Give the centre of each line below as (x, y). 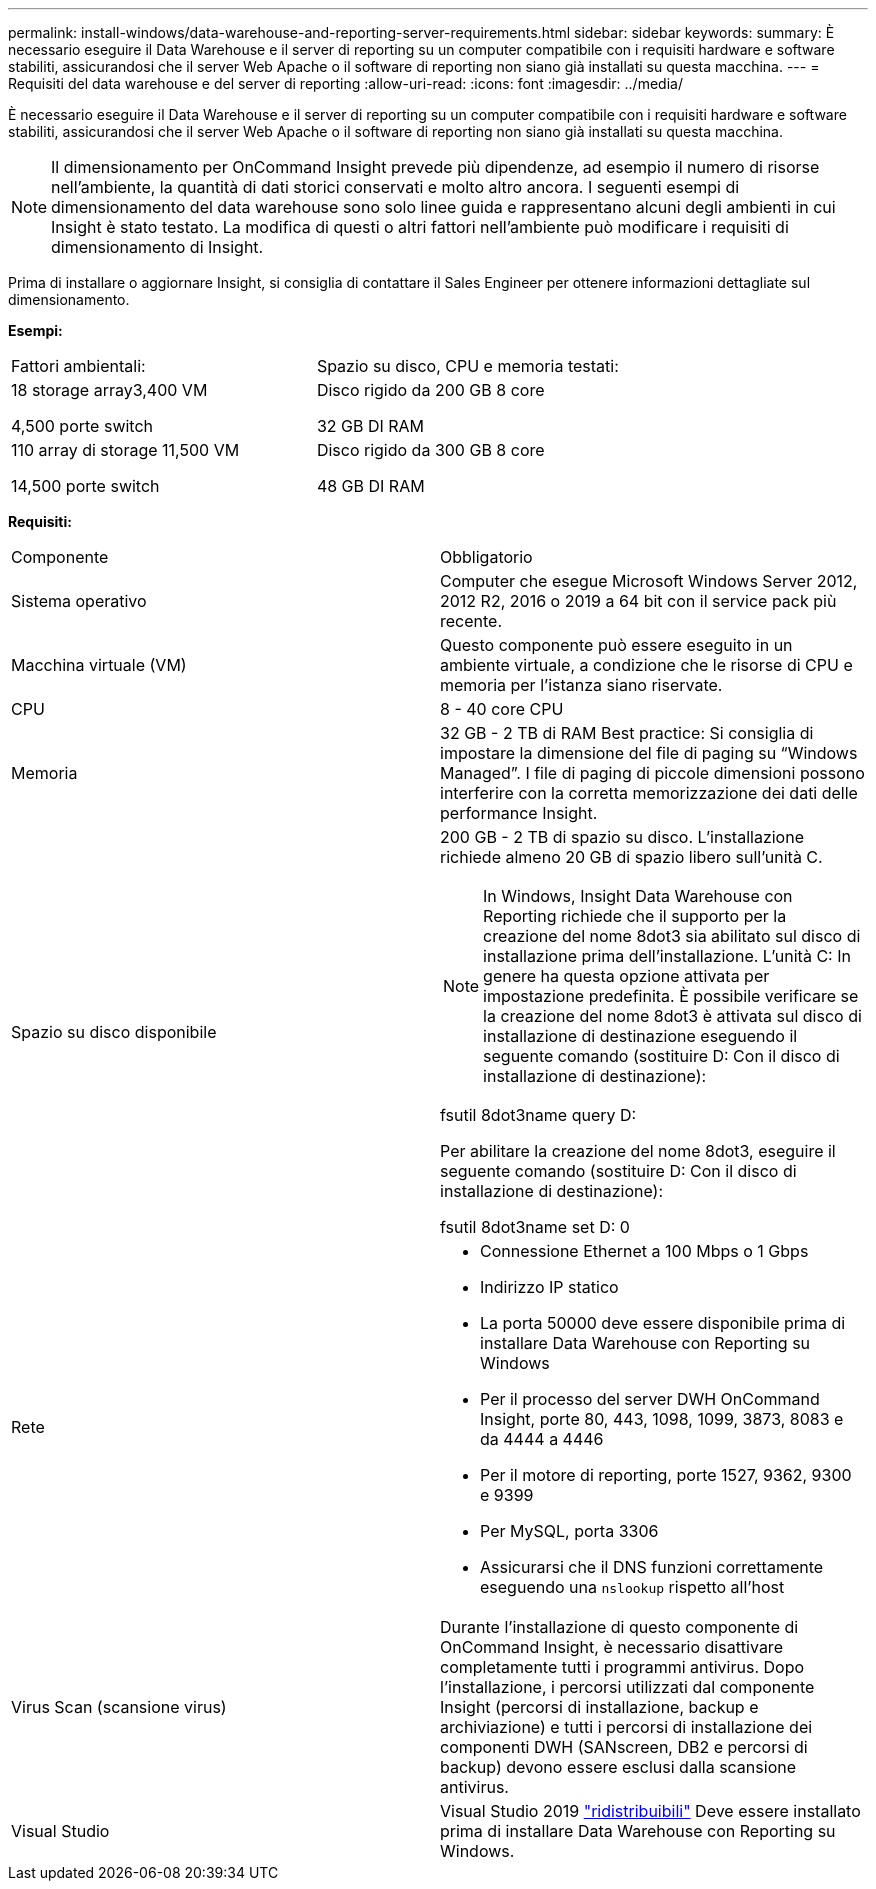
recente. (471, 621)
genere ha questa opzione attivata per (626, 976)
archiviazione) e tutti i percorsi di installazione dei (626, 1727)
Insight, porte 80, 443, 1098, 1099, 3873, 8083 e (662, 1419)
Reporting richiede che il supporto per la (635, 916)
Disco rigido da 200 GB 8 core (430, 390)
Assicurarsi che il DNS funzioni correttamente (652, 1567)
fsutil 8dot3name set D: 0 (535, 1227)
